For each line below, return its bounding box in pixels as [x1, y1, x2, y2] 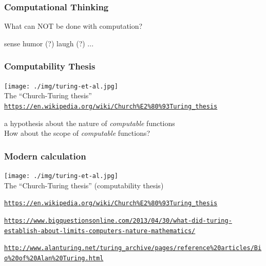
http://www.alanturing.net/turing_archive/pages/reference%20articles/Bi [4, 244, 262, 252]
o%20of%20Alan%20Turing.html [4, 254, 104, 262]
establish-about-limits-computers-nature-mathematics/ [4, 227, 196, 235]
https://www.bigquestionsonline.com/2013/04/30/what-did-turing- [4, 217, 232, 224]
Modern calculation [4, 149, 86, 162]
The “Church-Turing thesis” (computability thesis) [4, 180, 164, 190]
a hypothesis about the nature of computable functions [4, 117, 175, 128]
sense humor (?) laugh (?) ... [4, 38, 94, 48]
